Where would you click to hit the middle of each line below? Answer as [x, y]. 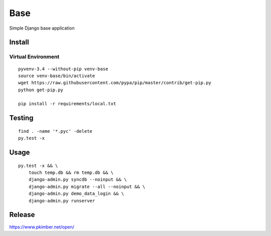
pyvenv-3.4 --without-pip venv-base [63, 69]
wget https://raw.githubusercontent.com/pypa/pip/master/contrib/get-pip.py [115, 83]
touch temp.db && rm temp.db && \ [71, 173]
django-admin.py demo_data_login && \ [76, 194]
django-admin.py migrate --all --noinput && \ [87, 186]
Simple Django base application [42, 28]
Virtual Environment [34, 57]
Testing [21, 118]
